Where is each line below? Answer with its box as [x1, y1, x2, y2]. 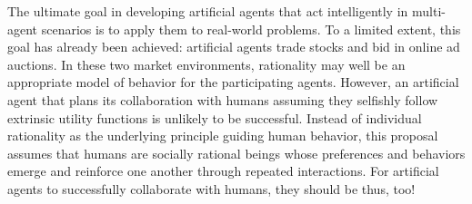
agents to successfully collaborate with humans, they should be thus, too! [7, 179, 416, 198]
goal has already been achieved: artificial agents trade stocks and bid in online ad [7, 37, 460, 56]
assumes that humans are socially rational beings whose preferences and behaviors [7, 143, 466, 162]
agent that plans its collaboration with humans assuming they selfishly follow [7, 90, 438, 109]
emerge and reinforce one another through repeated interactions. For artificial [7, 161, 439, 180]
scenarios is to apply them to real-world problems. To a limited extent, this [41, 19, 461, 38]
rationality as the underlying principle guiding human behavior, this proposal [7, 126, 438, 145]
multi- [412, 2, 446, 20]
